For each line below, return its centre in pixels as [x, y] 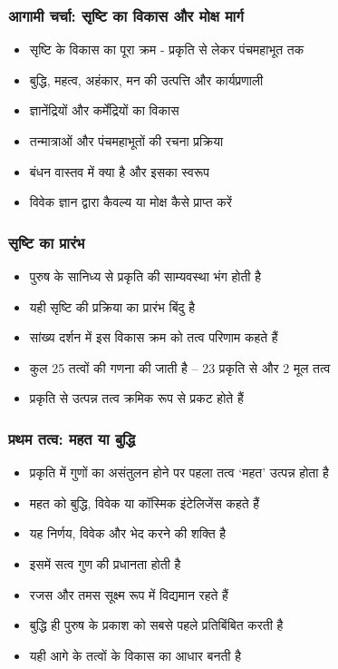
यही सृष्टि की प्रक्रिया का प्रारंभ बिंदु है [112, 306]
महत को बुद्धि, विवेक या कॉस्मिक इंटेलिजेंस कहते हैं [145, 502]
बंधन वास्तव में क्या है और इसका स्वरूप [119, 171]
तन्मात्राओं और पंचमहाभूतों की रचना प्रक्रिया [126, 141]
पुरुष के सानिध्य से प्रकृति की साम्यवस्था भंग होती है [145, 276]
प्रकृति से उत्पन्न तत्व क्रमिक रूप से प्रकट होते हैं [136, 398]
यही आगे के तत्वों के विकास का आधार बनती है [135, 655]
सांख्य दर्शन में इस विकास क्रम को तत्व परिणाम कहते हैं [154, 337]
